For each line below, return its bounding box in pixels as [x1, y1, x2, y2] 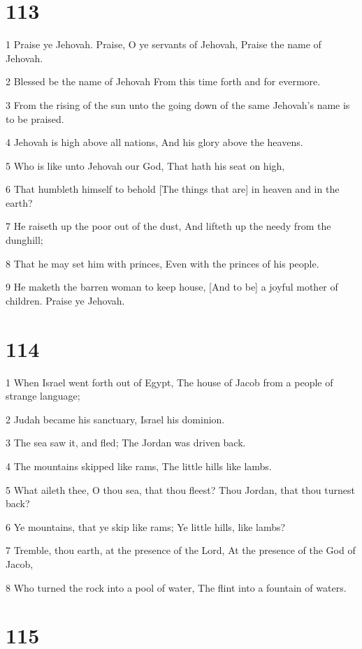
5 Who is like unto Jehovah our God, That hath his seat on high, [6, 158, 285, 173]
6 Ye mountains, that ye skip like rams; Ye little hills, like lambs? [6, 519, 286, 534]
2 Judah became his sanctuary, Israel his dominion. [6, 411, 225, 426]
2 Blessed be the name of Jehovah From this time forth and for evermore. [6, 74, 321, 89]
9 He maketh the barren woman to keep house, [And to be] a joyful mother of [6, 279, 338, 294]
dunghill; [6, 233, 43, 247]
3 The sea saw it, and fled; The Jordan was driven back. [6, 435, 246, 450]
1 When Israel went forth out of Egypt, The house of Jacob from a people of [6, 374, 333, 389]
